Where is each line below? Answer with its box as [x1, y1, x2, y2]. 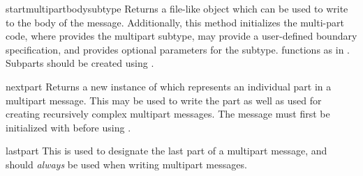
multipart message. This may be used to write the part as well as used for [6, 93, 322, 107]
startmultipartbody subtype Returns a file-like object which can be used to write [6, 1, 348, 15]
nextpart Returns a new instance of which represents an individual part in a [6, 79, 332, 93]
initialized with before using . [6, 120, 131, 134]
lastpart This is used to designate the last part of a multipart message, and [6, 143, 327, 158]
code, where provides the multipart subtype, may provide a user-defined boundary [6, 29, 357, 43]
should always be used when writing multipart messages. [6, 157, 247, 171]
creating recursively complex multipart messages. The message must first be [6, 106, 330, 121]
